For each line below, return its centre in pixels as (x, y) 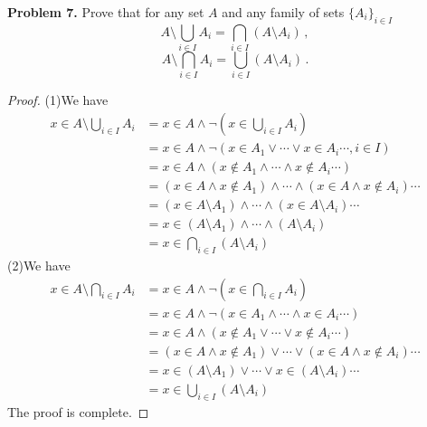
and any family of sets (283, 12)
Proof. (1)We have (58, 100)
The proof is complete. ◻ (78, 411)
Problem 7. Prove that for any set (106, 12)
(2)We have (39, 266)
